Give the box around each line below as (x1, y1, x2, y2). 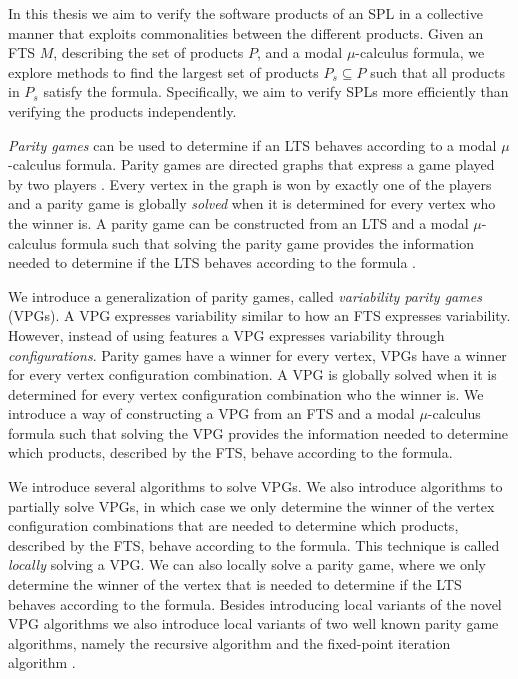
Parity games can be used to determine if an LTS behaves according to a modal (8, 134, 497, 155)
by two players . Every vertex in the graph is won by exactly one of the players (8, 173, 492, 194)
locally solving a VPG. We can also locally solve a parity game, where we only (8, 554, 486, 575)
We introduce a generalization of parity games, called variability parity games (8, 285, 482, 306)
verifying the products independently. (8, 100, 237, 121)
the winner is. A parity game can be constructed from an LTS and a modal (8, 212, 469, 233)
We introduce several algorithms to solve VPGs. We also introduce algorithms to (8, 476, 503, 497)
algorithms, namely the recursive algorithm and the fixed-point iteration (8, 632, 451, 653)
